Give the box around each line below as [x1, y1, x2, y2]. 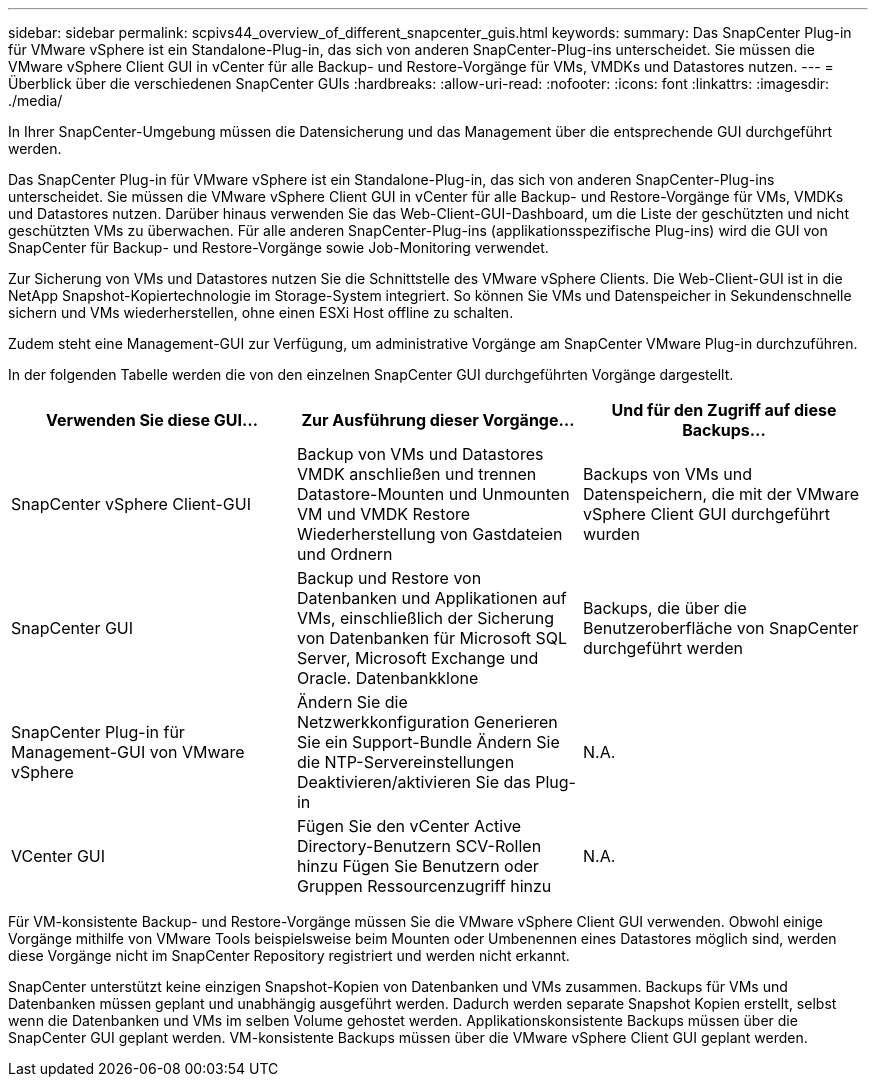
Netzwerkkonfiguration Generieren [296, 712, 558, 732]
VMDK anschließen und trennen [296, 464, 537, 484]
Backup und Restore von [296, 568, 482, 588]
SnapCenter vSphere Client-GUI [11, 494, 251, 514]
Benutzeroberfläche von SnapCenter [582, 618, 859, 638]
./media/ [8, 92, 63, 109]
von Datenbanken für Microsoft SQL [296, 628, 568, 648]
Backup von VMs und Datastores [296, 444, 544, 464]
